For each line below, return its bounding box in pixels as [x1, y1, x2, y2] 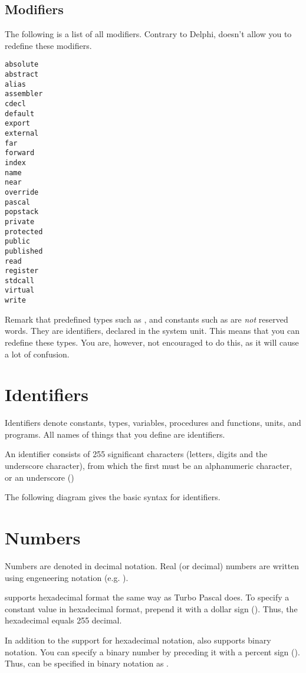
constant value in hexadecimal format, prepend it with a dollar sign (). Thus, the [5, 602, 298, 615]
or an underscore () [5, 471, 74, 483]
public [5, 237, 30, 246]
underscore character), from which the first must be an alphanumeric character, [5, 459, 292, 472]
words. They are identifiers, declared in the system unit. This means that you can [5, 324, 300, 337]
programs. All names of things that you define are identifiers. [5, 428, 225, 440]
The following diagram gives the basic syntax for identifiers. [5, 491, 221, 503]
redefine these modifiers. [5, 39, 92, 51]
